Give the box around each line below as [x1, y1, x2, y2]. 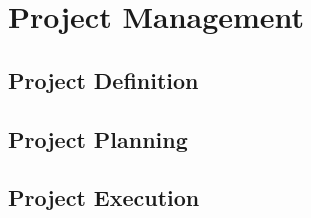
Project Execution [8, 182, 200, 213]
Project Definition [8, 64, 199, 95]
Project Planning [8, 123, 188, 154]
